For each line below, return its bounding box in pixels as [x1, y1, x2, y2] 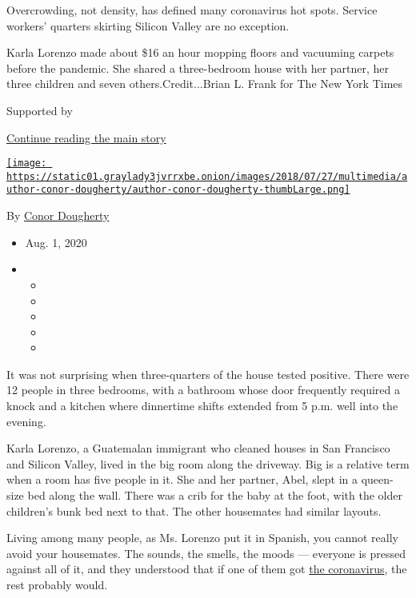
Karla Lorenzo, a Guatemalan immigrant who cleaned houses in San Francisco [6, 440, 390, 456]
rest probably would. [6, 576, 108, 592]
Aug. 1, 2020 [25, 233, 87, 250]
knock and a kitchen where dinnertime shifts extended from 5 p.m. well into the [6, 397, 398, 414]
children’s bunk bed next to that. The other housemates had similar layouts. [6, 502, 382, 519]
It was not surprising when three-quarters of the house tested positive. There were [6, 365, 410, 382]
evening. [6, 413, 46, 429]
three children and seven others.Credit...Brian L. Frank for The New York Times [6, 75, 403, 92]
